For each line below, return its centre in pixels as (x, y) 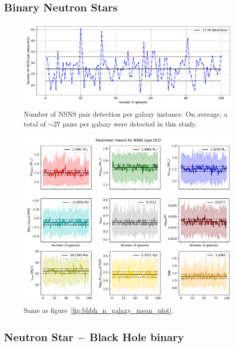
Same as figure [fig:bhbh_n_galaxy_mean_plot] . (99, 310)
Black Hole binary (137, 337)
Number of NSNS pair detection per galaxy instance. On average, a (126, 114)
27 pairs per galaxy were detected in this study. (125, 123)
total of (35, 123)
